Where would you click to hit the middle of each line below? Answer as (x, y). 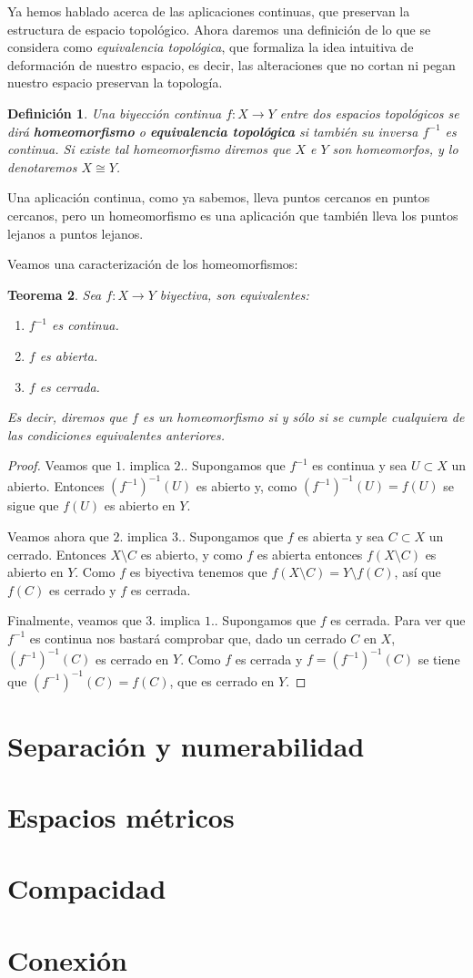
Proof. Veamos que (60, 465)
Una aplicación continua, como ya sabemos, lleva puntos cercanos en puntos (219, 197)
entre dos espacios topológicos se (369, 113)
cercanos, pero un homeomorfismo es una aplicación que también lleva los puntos (233, 215)
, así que (418, 572)
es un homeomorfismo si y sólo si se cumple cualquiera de (303, 417)
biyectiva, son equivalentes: (234, 294)
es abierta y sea (341, 535)
